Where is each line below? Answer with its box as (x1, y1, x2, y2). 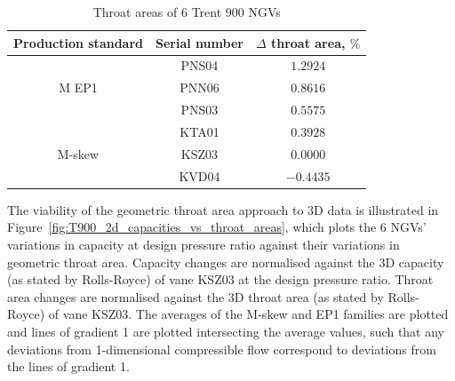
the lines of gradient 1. (7, 357, 130, 376)
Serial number (156, 33, 243, 52)
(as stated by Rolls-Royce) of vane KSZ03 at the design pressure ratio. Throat (7, 270, 434, 289)
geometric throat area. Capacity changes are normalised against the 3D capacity (7, 252, 444, 271)
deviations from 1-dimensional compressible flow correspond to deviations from (7, 339, 436, 358)
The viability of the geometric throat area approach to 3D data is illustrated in (7, 200, 439, 218)
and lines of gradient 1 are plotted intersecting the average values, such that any (7, 321, 444, 340)
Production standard (13, 33, 144, 52)
